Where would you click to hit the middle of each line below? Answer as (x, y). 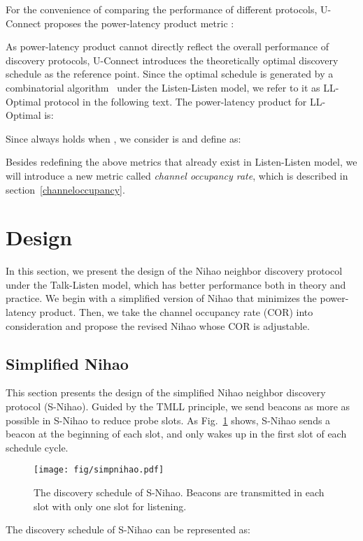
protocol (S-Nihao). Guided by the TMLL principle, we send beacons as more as (178, 406)
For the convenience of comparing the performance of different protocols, (162, 9)
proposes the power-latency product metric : (139, 23)
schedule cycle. (37, 447)
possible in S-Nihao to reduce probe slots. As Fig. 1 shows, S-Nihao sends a (168, 420)
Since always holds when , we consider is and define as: (123, 138)
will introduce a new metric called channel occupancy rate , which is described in (177, 175)
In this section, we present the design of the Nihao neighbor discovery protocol (174, 271)
